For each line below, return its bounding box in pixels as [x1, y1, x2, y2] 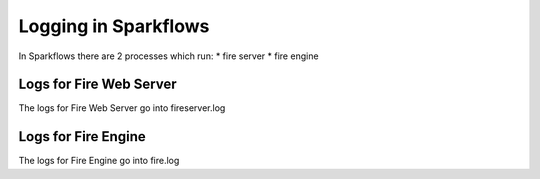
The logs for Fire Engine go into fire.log [18, 155, 180, 167]
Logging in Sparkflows [18, 15, 210, 37]
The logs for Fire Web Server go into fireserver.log [18, 102, 226, 114]
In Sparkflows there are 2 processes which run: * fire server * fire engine [18, 50, 319, 62]
